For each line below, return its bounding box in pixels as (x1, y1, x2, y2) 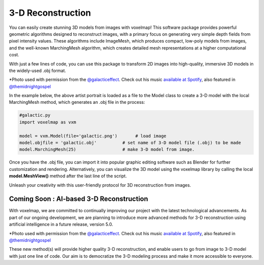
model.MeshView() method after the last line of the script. (9, 173, 127, 179)
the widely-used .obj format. (9, 68, 66, 73)
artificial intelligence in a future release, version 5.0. (9, 221, 113, 227)
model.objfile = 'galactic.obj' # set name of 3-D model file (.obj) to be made (19, 140, 242, 145)
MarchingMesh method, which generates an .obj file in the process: (9, 99, 145, 105)
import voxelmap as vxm (19, 119, 77, 125)
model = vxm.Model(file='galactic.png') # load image (19, 133, 167, 139)
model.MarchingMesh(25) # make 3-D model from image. (19, 147, 195, 152)
